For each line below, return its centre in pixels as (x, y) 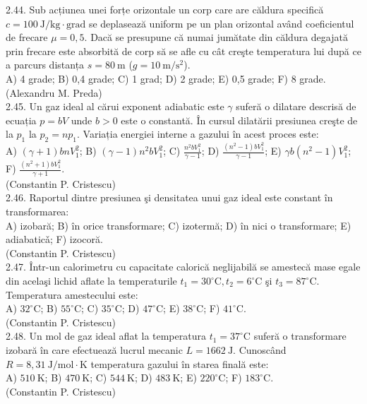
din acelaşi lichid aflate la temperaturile (91, 280)
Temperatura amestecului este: (72, 294)
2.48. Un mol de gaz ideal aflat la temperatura (106, 336)
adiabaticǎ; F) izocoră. (54, 239)
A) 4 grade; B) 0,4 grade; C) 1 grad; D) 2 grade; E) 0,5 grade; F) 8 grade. (166, 78)
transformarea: (37, 212)
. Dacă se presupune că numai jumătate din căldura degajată (216, 37)
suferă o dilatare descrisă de (296, 106)
